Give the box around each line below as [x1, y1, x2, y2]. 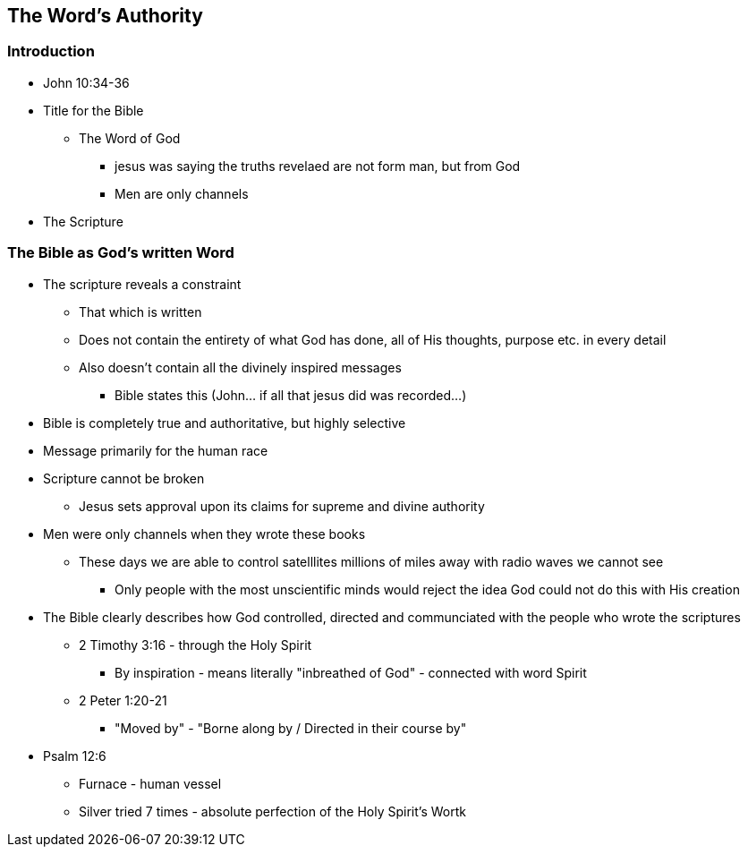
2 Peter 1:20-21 [79, 692, 167, 708]
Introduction [7, 42, 95, 61]
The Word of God [79, 130, 181, 146]
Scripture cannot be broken [43, 470, 205, 486]
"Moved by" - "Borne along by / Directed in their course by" [115, 720, 467, 736]
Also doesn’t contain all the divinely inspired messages [79, 359, 402, 375]
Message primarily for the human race [43, 442, 268, 458]
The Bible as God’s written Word [7, 243, 234, 262]
